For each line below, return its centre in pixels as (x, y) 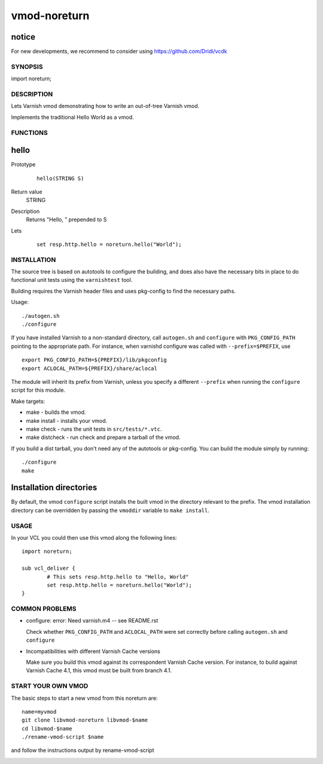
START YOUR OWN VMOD (50, 686)
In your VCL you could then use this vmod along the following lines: (94, 537)
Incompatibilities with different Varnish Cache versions (93, 651)
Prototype (23, 164)
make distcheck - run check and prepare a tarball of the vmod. (103, 437)
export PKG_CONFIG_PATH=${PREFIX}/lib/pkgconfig (94, 360)
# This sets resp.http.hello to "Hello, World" (118, 577)
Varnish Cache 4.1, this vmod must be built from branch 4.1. (99, 670)
